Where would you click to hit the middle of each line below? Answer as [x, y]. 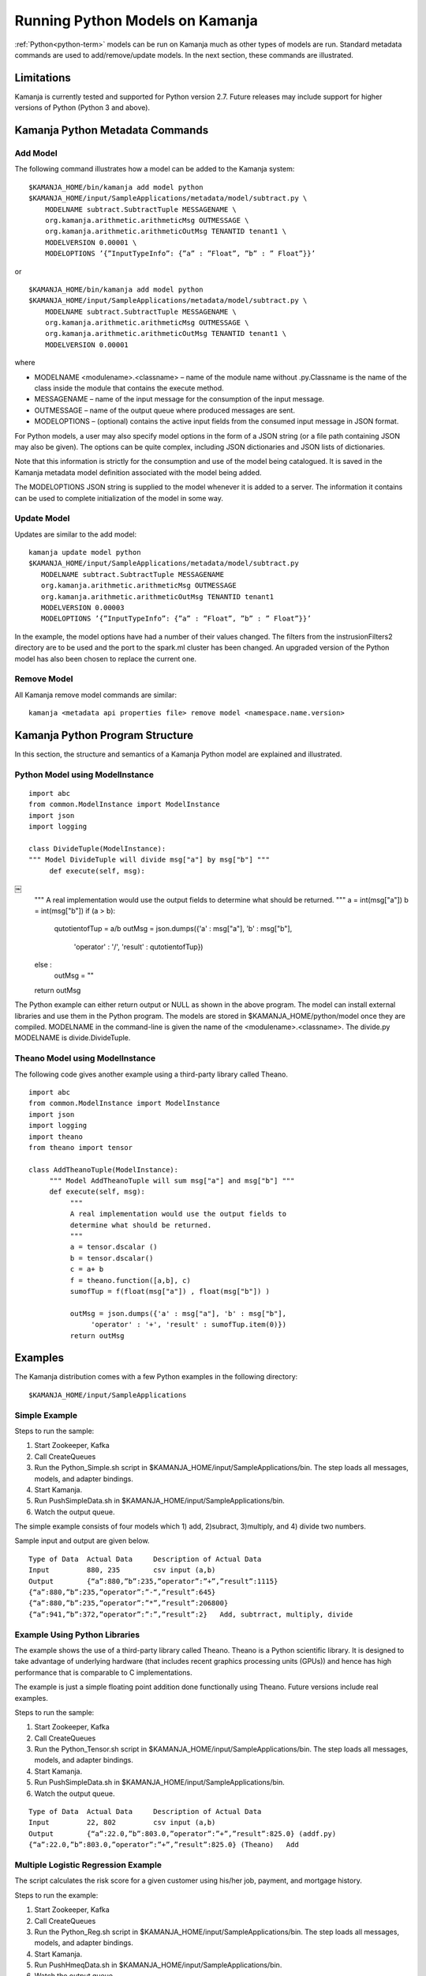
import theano [56, 1137]
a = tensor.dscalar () [114, 1247]
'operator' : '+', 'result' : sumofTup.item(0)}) [189, 1325]
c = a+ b [87, 1269]
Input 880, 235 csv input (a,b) [122, 1570]
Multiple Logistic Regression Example [88, 1865]
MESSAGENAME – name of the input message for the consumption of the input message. [179, 399]
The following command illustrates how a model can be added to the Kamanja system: [155, 169]
